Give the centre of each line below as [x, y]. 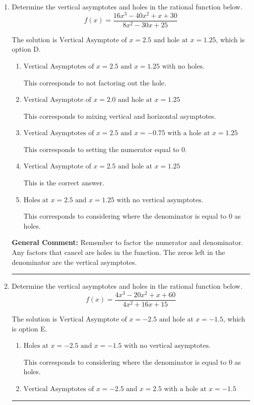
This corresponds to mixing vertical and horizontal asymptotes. [120, 116]
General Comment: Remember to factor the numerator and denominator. [127, 242]
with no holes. [183, 66]
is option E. [29, 328]
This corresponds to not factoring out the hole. [95, 82]
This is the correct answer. [64, 183]
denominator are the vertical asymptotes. [74, 262]
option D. [26, 49]
